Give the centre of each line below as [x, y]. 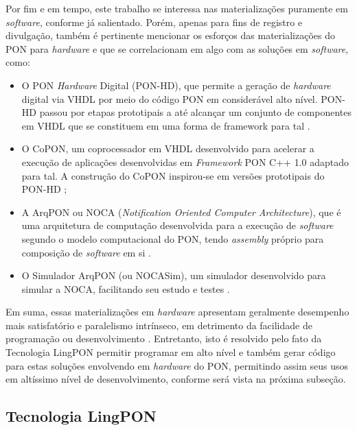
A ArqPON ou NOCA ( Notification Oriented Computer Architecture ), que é [181, 212]
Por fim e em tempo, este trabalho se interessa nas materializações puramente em [177, 8]
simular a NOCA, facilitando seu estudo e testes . [126, 288]
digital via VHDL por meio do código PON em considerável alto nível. [170, 98]
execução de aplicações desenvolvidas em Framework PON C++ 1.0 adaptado [185, 162]
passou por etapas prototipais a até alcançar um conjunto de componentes [195, 112]
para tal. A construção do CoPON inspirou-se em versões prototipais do [173, 175]
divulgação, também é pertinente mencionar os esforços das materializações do [170, 35]
